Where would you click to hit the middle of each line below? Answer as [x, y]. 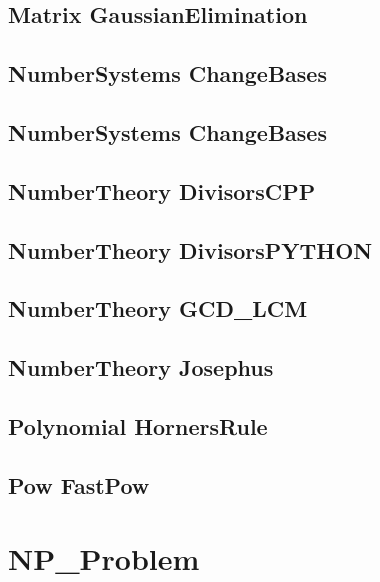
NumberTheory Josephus [141, 367]
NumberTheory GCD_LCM [158, 308]
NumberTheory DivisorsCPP [162, 190]
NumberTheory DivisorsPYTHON [190, 249]
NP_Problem [104, 558]
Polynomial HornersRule [138, 425]
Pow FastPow [79, 484]
